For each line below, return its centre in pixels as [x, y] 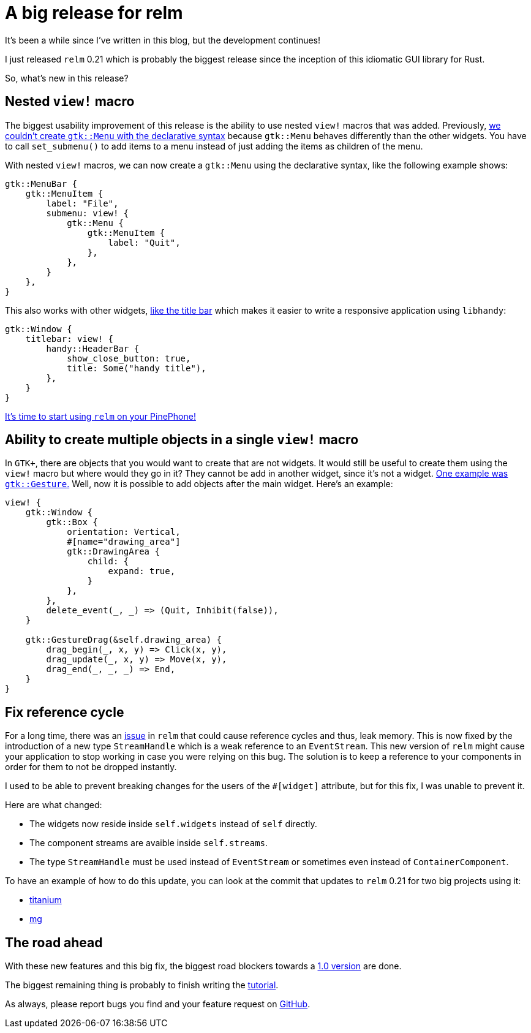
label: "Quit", [144, 242]
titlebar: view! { [70, 339]
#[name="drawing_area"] [124, 542]
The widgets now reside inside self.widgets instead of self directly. [173, 824]
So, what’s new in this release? [67, 78]
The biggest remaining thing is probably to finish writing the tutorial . [142, 985]
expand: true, [142, 571]
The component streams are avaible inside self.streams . [149, 843]
